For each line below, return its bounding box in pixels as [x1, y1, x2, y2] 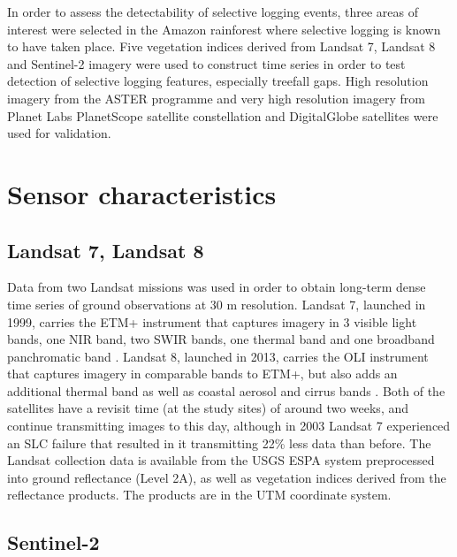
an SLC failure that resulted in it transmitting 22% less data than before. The [7, 433, 431, 452]
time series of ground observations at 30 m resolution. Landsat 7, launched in [7, 294, 426, 313]
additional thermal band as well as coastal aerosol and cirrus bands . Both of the [7, 381, 446, 400]
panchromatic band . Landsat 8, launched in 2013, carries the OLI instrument [7, 347, 429, 365]
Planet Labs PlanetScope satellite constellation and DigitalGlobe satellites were [7, 106, 438, 125]
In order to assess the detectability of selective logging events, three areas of [7, 3, 418, 20]
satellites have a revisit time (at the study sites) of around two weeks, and [7, 399, 409, 417]
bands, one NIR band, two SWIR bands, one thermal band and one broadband [7, 330, 435, 348]
